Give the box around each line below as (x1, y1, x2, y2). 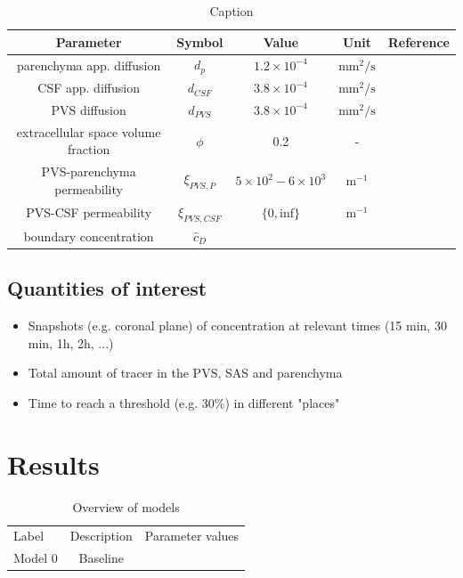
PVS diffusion (51, 100, 126, 118)
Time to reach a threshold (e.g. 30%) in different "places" (28, 393, 340, 411)
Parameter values (144, 526, 240, 545)
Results (7, 445, 100, 482)
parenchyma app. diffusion (17, 55, 161, 74)
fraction (68, 140, 110, 159)
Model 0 (13, 549, 58, 567)
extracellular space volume (16, 122, 161, 141)
